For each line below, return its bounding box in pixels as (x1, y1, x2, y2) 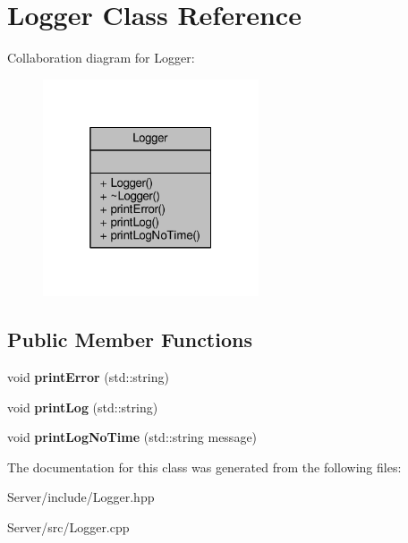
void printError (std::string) (7, 368, 169, 386)
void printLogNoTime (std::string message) (7, 428, 258, 446)
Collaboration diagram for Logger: (7, 48, 195, 67)
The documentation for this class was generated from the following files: (7, 457, 402, 476)
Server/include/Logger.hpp (7, 488, 155, 506)
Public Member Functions (7, 326, 252, 353)
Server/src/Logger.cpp (7, 518, 130, 537)
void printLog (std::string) (7, 397, 158, 416)
